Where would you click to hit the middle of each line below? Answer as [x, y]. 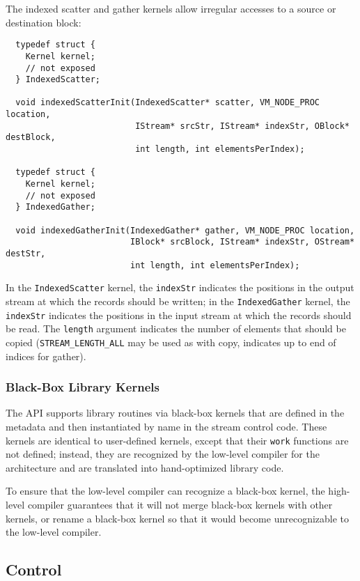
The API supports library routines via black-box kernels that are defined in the [175, 413]
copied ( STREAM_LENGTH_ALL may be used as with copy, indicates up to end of [171, 342]
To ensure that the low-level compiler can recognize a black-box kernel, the [165, 491]
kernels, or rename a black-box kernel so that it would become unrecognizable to [178, 518]
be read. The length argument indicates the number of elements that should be [176, 328]
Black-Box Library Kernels [83, 387]
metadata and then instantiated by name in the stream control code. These [166, 426]
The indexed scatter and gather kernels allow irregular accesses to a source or [171, 8]
